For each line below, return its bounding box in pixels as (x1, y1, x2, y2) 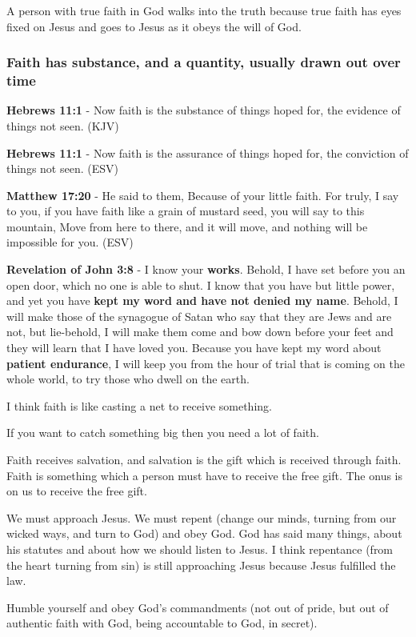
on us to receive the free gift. (6, 483, 147, 499)
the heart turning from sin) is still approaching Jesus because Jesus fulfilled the (6, 556, 396, 573)
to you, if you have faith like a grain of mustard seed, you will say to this (6, 202, 365, 219)
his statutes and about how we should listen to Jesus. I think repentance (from (6, 540, 394, 557)
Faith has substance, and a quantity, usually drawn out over (6, 52, 401, 72)
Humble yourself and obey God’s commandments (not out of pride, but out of (6, 599, 389, 615)
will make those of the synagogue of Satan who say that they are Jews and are (6, 307, 392, 324)
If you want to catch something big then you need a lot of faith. (6, 424, 319, 441)
